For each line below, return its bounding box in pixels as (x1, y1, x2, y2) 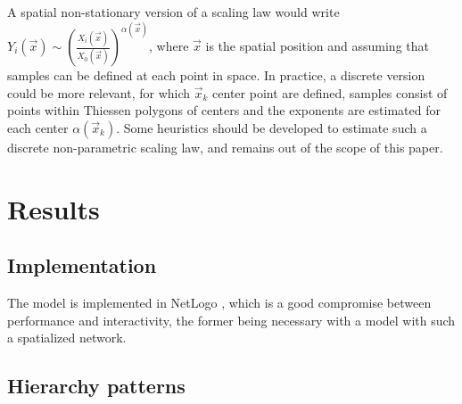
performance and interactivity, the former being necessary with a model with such (7, 310, 456, 329)
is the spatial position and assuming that (205, 37, 429, 55)
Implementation (7, 251, 157, 279)
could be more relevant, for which (7, 83, 191, 102)
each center (7, 118, 69, 136)
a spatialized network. (7, 328, 127, 347)
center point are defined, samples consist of (212, 83, 448, 102)
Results (7, 190, 100, 227)
